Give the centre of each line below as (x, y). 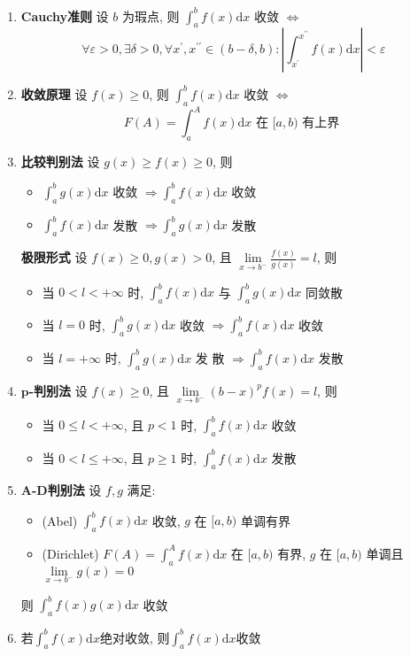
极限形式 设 (54, 257)
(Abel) (60, 520)
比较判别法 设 (60, 161)
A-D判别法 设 (61, 490)
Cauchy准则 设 (65, 15)
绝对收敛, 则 (135, 637)
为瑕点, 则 (151, 15)
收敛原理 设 (54, 93)
